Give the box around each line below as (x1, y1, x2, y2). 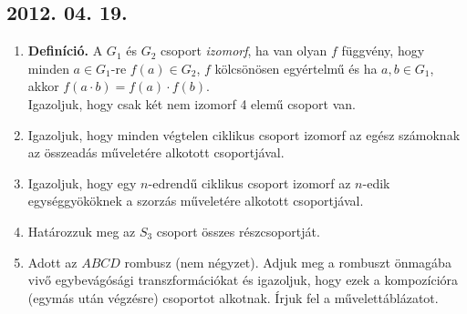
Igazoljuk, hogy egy (27, 173, 137, 192)
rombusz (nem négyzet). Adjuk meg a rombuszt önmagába (124, 252, 451, 271)
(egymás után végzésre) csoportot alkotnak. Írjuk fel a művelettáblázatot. (27, 288, 439, 307)
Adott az (27, 252, 78, 271)
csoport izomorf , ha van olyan (160, 41, 327, 60)
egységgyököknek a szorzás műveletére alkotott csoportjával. (27, 191, 364, 210)
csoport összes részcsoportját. (156, 221, 320, 240)
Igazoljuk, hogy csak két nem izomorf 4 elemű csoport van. (27, 94, 356, 113)
